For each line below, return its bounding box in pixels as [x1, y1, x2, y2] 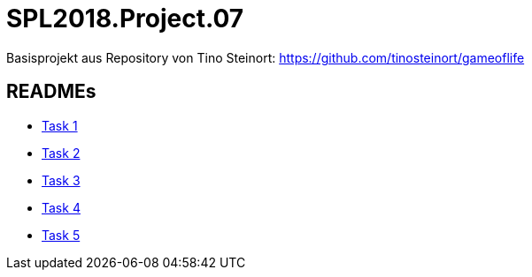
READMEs [6, 80, 96, 103]
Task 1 [42, 117, 78, 133]
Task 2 [42, 145, 81, 161]
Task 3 [42, 172, 81, 188]
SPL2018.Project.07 [6, 4, 244, 34]
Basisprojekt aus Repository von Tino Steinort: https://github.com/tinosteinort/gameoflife [6, 49, 525, 65]
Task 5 [42, 227, 81, 243]
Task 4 [42, 199, 81, 215]
